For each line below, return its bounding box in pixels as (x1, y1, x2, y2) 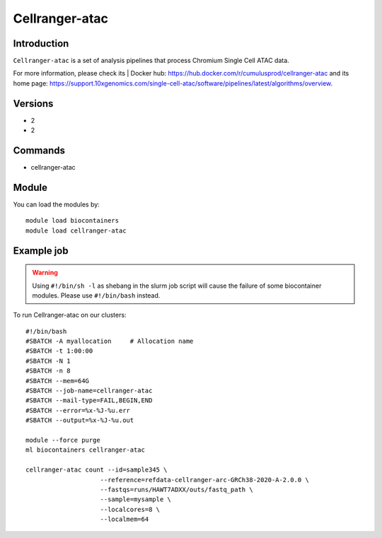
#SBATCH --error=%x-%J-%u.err (25, 407, 131, 414)
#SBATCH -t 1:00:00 (25, 347, 93, 355)
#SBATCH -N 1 (25, 357, 71, 365)
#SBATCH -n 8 (25, 367, 71, 375)
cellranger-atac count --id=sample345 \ (25, 466, 168, 474)
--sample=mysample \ (100, 496, 171, 503)
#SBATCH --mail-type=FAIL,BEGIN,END (25, 397, 153, 404)
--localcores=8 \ (100, 505, 161, 513)
